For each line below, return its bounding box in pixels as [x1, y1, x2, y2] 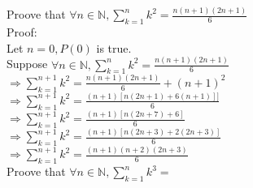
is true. [96, 39, 132, 56]
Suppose [7, 55, 48, 72]
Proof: [7, 23, 37, 41]
